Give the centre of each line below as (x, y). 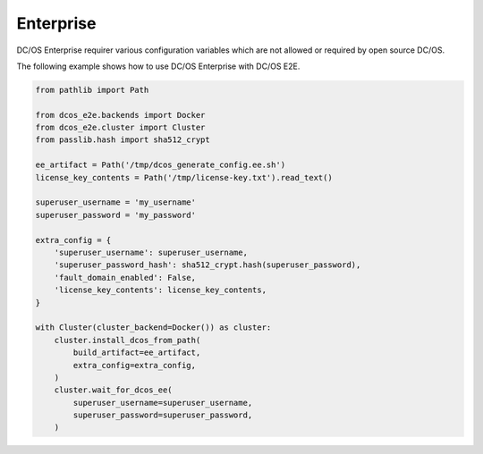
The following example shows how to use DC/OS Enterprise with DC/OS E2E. (158, 66)
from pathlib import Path (92, 90)
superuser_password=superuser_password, (163, 415)
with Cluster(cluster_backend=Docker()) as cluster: (153, 328)
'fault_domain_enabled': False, (125, 277)
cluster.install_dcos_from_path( (127, 340)
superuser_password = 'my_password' (116, 215)
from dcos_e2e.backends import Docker (120, 115)
